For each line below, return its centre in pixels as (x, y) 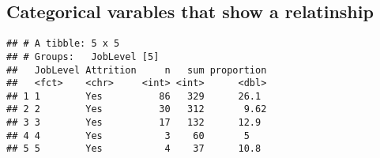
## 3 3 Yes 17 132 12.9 (134, 123)
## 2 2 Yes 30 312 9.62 (137, 109)
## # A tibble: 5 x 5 (63, 44)
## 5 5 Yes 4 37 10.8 (134, 149)
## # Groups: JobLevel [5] (83, 56)
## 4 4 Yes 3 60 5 (128, 135)
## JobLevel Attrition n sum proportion (137, 70)
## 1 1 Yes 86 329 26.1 (134, 96)
